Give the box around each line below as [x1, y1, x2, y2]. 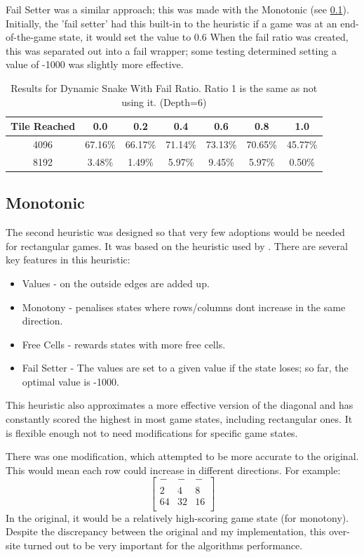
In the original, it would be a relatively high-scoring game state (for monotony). [6, 510, 349, 525]
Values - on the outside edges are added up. [22, 275, 210, 290]
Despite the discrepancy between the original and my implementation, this [6, 524, 326, 539]
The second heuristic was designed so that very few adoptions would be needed [6, 225, 345, 240]
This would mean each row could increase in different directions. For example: [6, 462, 341, 477]
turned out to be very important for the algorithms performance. [23, 537, 303, 552]
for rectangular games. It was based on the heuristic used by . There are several [6, 238, 348, 253]
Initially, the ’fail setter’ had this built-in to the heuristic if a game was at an [6, 15, 337, 30]
